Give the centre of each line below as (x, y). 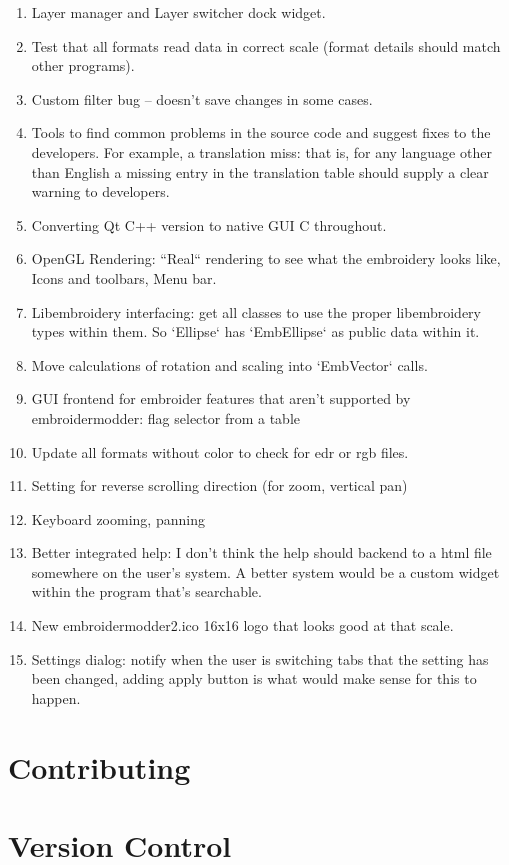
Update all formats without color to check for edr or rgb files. (220, 451)
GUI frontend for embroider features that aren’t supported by (221, 398)
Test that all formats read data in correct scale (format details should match (266, 45)
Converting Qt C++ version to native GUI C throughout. (209, 224)
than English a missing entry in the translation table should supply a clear (260, 171)
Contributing (99, 766)
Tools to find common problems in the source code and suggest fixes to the (261, 132)
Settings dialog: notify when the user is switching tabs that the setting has (260, 658)
